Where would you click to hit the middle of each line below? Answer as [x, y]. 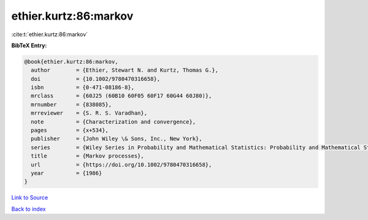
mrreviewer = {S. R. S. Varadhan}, [89, 113]
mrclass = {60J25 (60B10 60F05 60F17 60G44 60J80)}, [121, 96]
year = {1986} [67, 173]
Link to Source [30, 198]
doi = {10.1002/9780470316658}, [96, 79]
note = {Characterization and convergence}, [113, 122]
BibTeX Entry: [29, 45]
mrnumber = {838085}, [71, 104]
